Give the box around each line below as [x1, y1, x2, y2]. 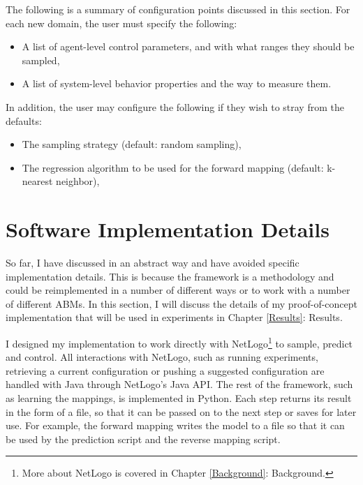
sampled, [22, 52, 60, 67]
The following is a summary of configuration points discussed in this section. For [6, 2, 350, 16]
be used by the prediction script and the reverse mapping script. [6, 431, 281, 446]
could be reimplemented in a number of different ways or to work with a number [6, 283, 350, 297]
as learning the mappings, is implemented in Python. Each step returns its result [6, 391, 352, 405]
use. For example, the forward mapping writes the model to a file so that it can [6, 418, 345, 433]
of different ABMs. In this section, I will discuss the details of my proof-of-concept [6, 296, 357, 311]
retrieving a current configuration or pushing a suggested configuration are [6, 363, 325, 378]
